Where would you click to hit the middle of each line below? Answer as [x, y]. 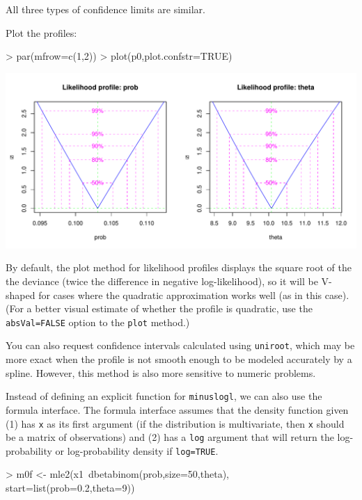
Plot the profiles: [41, 32]
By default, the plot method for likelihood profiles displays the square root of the [179, 267]
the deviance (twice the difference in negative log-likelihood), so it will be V [167, 281]
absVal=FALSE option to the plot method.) [98, 322]
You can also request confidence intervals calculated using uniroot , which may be [180, 345]
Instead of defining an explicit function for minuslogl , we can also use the [164, 396]
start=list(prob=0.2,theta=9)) [70, 488]
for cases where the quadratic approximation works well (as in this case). [194, 295]
